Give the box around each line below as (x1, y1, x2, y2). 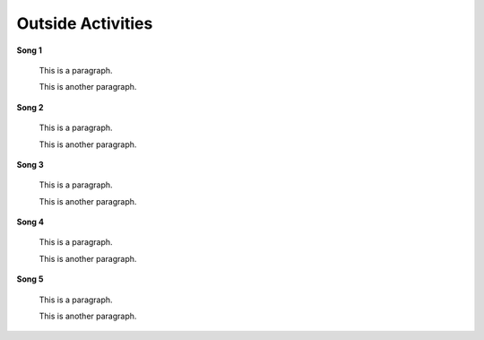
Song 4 (16, 216, 45, 228)
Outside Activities (16, 13, 153, 33)
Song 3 (16, 159, 44, 170)
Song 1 (16, 45, 42, 56)
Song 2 (16, 101, 44, 112)
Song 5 (16, 274, 44, 284)
